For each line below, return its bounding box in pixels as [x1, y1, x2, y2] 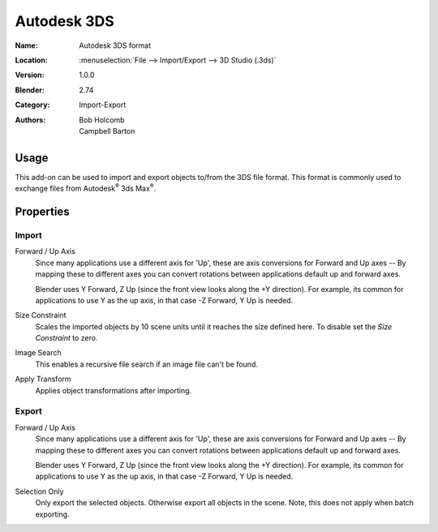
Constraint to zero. [35, 333, 98, 343]
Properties [15, 205, 70, 218]
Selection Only [15, 487, 64, 496]
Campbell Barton [79, 126, 135, 135]
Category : [15, 100, 50, 109]
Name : [15, 41, 38, 50]
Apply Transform [15, 374, 72, 384]
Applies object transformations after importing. [35, 385, 192, 395]
